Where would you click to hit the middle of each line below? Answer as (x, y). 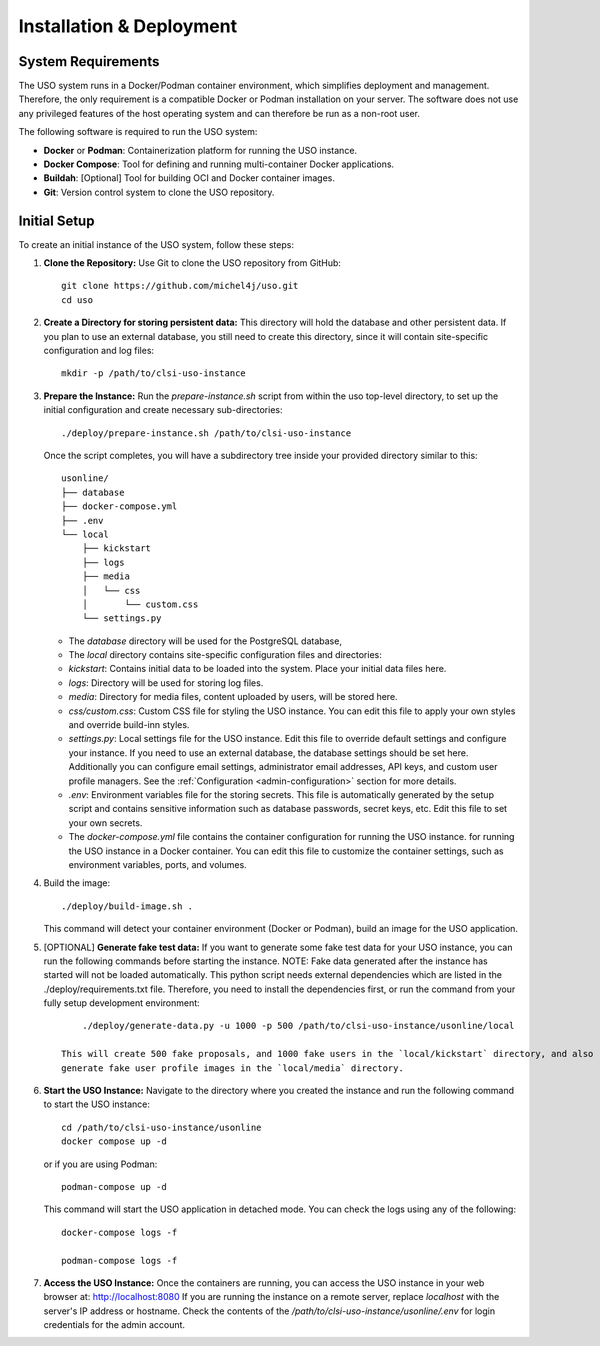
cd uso (77, 299)
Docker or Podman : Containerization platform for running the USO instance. (200, 150)
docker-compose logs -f (119, 1232)
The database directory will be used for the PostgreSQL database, (205, 641)
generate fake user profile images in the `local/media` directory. (232, 1068)
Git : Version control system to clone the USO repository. (159, 192)
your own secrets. (105, 822)
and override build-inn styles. (129, 725)
